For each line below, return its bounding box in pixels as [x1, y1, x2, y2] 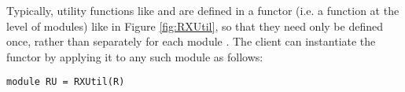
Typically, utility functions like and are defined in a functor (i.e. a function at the [6, 2, 399, 18]
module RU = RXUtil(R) [6, 76, 125, 88]
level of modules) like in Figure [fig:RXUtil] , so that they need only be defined [6, 17, 383, 34]
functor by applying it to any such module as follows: [6, 48, 263, 64]
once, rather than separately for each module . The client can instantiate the [6, 33, 376, 50]
